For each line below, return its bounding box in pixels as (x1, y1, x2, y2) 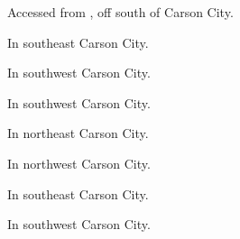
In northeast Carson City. (7, 124, 149, 142)
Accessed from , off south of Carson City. (7, 3, 234, 21)
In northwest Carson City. (7, 153, 151, 172)
